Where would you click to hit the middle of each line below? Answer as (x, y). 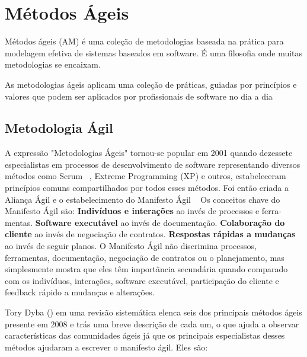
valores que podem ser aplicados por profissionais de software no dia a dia (139, 96)
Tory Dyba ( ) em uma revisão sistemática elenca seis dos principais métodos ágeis (153, 312)
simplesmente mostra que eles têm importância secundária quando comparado (146, 269)
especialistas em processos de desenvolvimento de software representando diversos (153, 164)
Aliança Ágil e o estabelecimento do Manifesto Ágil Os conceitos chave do (143, 199)
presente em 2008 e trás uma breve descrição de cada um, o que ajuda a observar (152, 323)
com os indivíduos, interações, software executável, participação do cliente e (142, 280)
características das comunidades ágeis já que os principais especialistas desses (145, 335)
